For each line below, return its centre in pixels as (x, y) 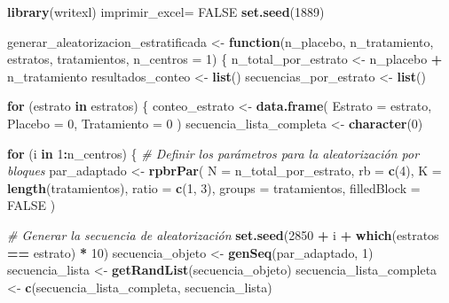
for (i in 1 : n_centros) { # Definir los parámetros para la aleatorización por (213, 153)
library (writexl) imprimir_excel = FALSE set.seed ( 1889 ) (166, 12)
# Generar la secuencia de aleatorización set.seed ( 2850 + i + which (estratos (223, 234)
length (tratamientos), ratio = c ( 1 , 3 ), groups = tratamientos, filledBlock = (214, 187)
